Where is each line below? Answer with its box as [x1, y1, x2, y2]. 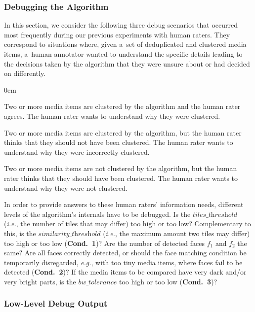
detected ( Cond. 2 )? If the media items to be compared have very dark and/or [4, 267, 247, 277]
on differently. [4, 68, 46, 78]
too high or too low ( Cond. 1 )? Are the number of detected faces [4, 238, 205, 248]
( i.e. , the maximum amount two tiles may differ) [103, 228, 250, 238]
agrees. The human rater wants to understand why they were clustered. [4, 110, 220, 121]
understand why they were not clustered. [4, 182, 127, 193]
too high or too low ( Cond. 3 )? [119, 276, 217, 286]
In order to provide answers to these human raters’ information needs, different [4, 199, 244, 209]
